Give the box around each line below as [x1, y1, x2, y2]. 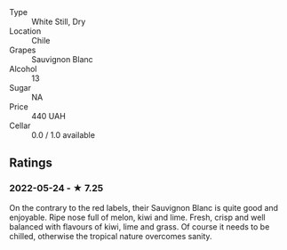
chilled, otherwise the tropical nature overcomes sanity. [9, 230, 212, 241]
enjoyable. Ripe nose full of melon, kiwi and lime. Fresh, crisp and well [9, 212, 266, 222]
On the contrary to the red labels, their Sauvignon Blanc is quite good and [9, 202, 278, 213]
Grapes [9, 44, 36, 55]
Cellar [9, 120, 31, 131]
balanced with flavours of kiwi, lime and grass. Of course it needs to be [9, 221, 270, 232]
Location [9, 26, 42, 36]
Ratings [9, 156, 53, 171]
